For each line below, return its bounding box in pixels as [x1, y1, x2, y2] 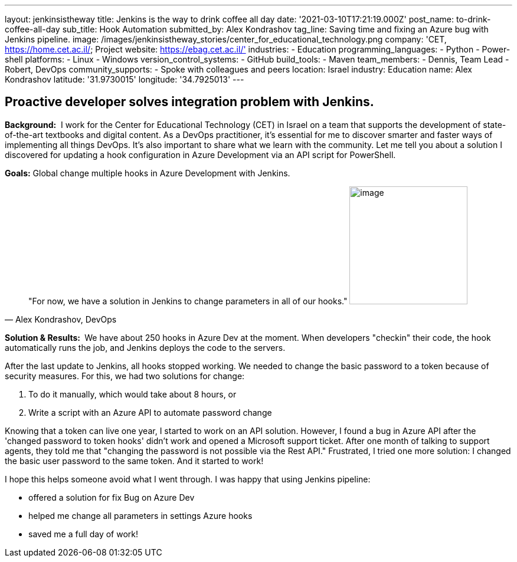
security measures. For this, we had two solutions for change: [5, 370, 245, 381]
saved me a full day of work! [28, 528, 138, 539]
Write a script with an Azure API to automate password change [28, 407, 272, 418]
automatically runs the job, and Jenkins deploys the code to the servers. [5, 342, 286, 353]
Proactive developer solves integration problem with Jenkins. [5, 94, 374, 110]
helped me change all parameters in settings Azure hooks [28, 510, 253, 521]
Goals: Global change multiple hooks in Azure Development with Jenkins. [5, 167, 290, 178]
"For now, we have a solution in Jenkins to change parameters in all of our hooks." [28, 295, 348, 306]
